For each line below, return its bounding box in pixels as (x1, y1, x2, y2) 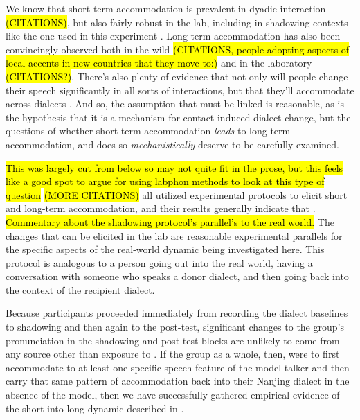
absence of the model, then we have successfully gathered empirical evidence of (6, 387, 340, 402)
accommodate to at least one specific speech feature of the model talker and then (6, 360, 350, 374)
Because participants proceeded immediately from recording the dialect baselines (6, 306, 348, 320)
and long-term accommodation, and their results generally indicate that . (6, 201, 316, 216)
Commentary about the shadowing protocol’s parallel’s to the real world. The (6, 214, 334, 229)
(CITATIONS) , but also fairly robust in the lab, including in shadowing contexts (6, 15, 348, 29)
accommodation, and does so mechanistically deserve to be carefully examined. (6, 137, 339, 151)
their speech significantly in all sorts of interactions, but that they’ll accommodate (6, 82, 354, 97)
